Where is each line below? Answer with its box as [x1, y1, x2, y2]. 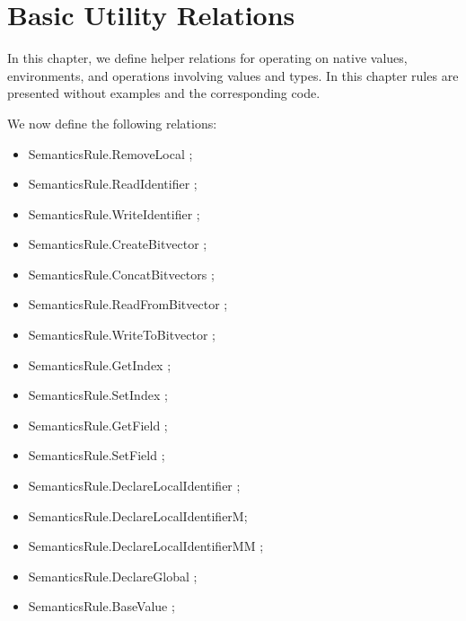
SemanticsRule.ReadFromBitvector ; [28, 295, 228, 314]
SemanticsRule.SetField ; [28, 446, 165, 465]
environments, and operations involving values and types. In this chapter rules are [7, 66, 459, 84]
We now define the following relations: [7, 113, 217, 132]
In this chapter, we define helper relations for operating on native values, [7, 49, 408, 67]
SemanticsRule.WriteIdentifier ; [28, 204, 200, 223]
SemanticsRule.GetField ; [28, 415, 168, 434]
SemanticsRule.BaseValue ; [28, 597, 175, 616]
